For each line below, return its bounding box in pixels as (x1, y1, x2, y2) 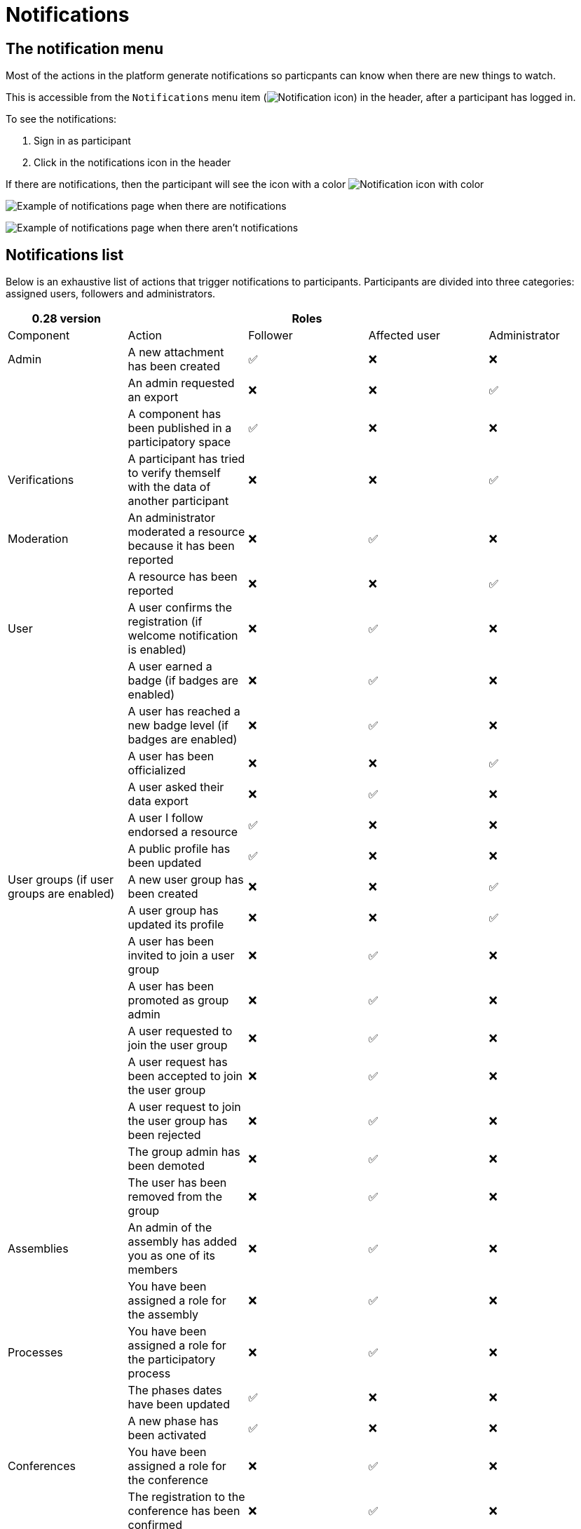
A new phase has (128, 1414, 219, 1429)
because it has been (128, 539, 235, 553)
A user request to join (128, 1100, 241, 1114)
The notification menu (6, 39, 164, 58)
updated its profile (128, 917, 224, 932)
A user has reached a (128, 704, 240, 719)
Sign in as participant (34, 135, 131, 147)
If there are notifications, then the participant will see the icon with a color (6, 178, 346, 191)
